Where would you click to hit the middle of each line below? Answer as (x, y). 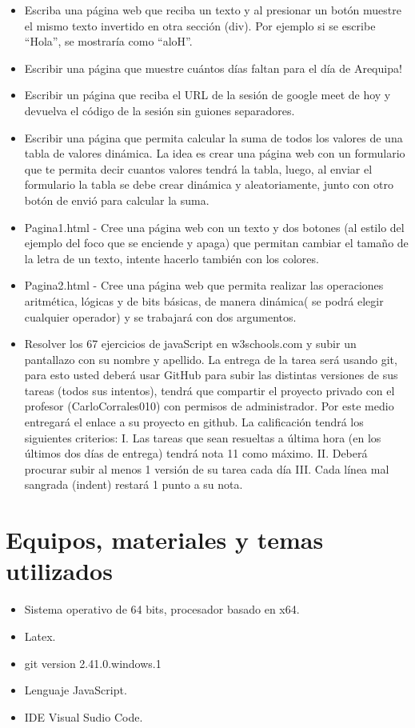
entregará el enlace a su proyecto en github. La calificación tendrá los (194, 422)
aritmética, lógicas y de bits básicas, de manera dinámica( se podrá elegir (204, 300)
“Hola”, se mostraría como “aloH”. (108, 41)
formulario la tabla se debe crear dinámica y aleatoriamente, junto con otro (209, 184)
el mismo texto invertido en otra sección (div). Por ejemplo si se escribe (200, 25)
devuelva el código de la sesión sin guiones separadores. (160, 110)
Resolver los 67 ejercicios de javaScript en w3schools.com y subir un (190, 344)
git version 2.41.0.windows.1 (93, 663)
